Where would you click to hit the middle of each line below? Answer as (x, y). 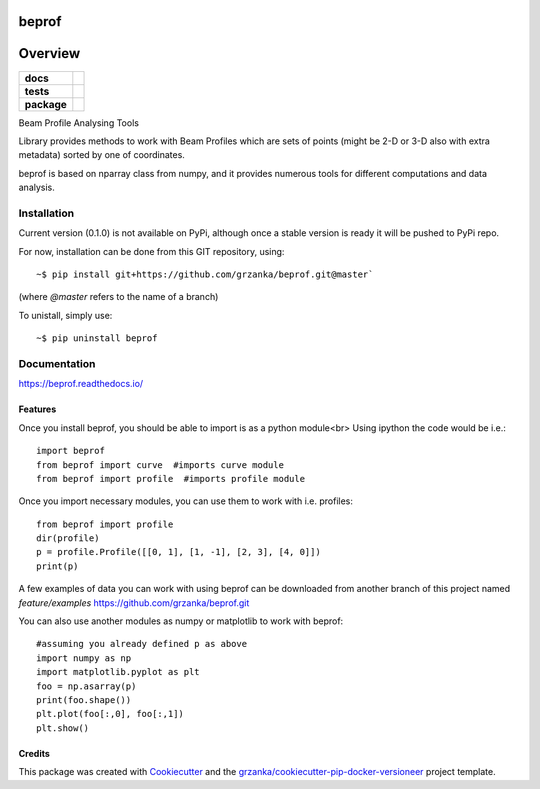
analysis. (36, 187)
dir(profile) (68, 538)
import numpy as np (84, 658)
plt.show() (63, 728)
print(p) (57, 566)
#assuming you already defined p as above (142, 644)
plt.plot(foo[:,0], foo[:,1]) (110, 714)
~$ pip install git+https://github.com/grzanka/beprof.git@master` (205, 274)
